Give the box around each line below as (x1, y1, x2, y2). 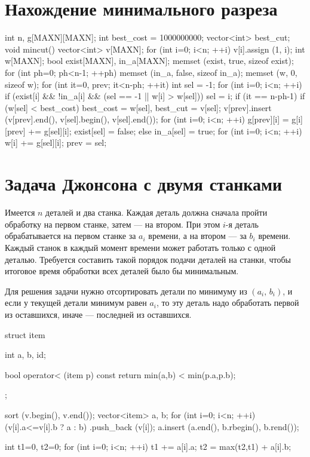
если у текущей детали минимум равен (5, 296, 147, 309)
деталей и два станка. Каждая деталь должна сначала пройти (45, 206, 268, 219)
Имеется (5, 206, 35, 219)
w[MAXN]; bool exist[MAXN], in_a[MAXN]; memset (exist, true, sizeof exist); (5, 54, 294, 67)
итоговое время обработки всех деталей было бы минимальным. (5, 265, 239, 277)
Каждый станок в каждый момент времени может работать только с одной (5, 241, 276, 253)
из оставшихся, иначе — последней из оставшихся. (5, 308, 192, 320)
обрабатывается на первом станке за (5, 229, 136, 242)
